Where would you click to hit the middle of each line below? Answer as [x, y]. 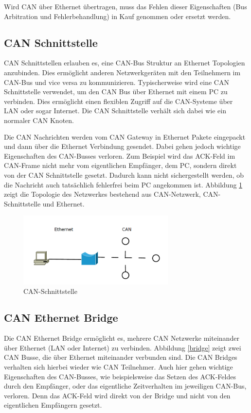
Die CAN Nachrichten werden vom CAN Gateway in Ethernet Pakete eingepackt [125, 136]
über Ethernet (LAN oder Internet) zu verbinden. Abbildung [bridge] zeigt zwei [123, 347]
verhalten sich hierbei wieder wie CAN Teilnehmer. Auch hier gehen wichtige [118, 367]
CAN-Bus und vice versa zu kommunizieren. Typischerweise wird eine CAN [117, 82]
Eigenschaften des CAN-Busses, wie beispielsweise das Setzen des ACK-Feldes [120, 376]
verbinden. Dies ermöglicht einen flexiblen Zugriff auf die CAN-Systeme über [118, 101]
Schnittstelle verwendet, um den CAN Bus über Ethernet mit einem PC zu [116, 92]
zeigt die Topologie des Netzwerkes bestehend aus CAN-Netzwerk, [102, 194]
